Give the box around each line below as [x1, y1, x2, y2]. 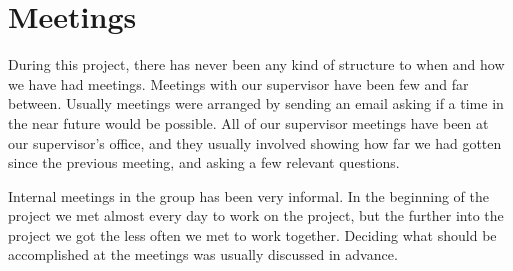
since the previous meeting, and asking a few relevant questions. [8, 152, 400, 173]
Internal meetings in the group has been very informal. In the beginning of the [8, 185, 490, 206]
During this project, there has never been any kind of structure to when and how [8, 54, 505, 75]
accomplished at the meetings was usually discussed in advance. [8, 244, 398, 265]
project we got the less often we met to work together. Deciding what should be [8, 224, 497, 245]
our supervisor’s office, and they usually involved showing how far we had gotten [8, 132, 502, 153]
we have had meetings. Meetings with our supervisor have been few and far [8, 73, 469, 94]
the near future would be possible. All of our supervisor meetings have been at [8, 112, 489, 133]
